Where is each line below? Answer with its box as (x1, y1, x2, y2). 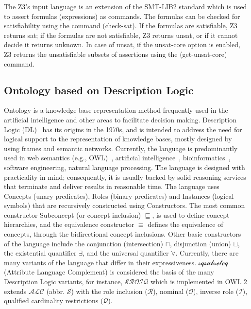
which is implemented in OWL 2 (151, 276, 247, 287)
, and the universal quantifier (82, 248, 169, 258)
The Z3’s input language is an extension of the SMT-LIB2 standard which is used (4, 1, 247, 11)
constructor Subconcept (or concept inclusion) (4, 209, 141, 220)
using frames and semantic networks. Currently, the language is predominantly (4, 143, 238, 153)
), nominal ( (153, 286, 189, 296)
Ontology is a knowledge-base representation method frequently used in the (4, 105, 228, 115)
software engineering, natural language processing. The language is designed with (4, 162, 245, 172)
